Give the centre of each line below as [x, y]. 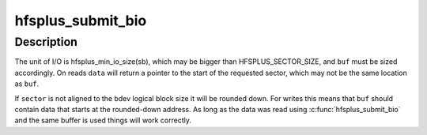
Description [46, 42]
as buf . [27, 84]
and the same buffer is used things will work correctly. [103, 120]
